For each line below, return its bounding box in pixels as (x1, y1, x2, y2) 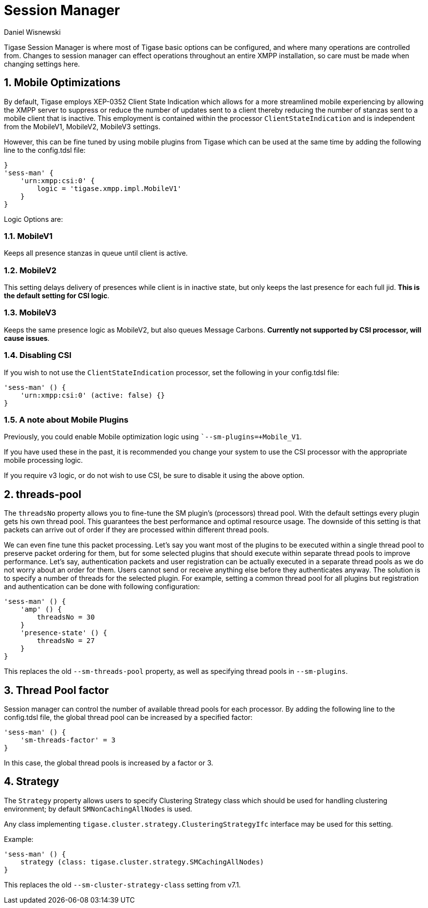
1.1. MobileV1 (4, 231, 53, 241)
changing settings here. (4, 59, 80, 68)
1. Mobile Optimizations (4, 76, 120, 89)
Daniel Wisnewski (4, 27, 61, 36)
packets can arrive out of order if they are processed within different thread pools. (4, 526, 269, 534)
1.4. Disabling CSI (4, 350, 71, 360)
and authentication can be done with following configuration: (4, 582, 200, 591)
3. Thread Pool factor (4, 684, 109, 696)
